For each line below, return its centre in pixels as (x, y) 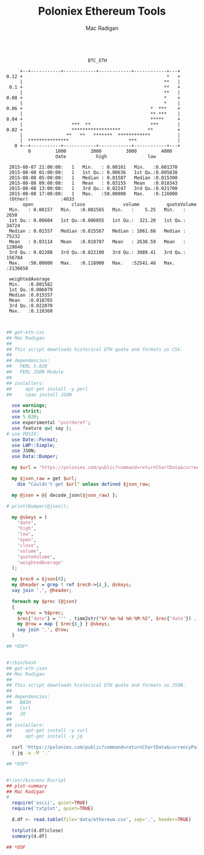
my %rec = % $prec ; (40, 613)
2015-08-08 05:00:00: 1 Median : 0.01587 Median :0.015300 (93, 178)
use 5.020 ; (25, 417)
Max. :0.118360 (31, 311)
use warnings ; (29, 406)
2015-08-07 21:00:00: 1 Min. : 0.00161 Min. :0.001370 (93, 167)
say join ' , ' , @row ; (43, 630)
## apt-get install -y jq (45, 736)
